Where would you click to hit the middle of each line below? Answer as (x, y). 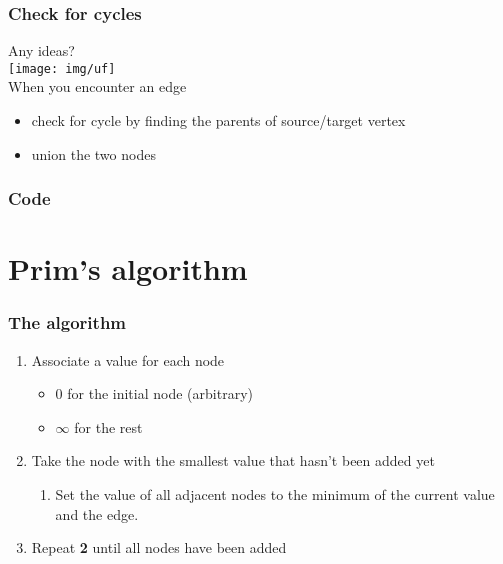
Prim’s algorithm (128, 268)
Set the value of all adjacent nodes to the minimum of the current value (275, 494)
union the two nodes (93, 153)
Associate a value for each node (128, 359)
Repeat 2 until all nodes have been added (159, 547)
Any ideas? (41, 50)
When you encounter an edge (97, 86)
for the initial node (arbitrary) (160, 393)
